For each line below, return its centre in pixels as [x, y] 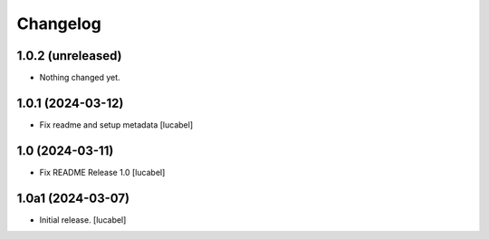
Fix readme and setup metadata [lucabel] [116, 124]
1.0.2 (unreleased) [69, 56]
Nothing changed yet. [80, 78]
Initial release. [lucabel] [83, 220]
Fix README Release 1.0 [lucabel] [102, 172]
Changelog [59, 24]
